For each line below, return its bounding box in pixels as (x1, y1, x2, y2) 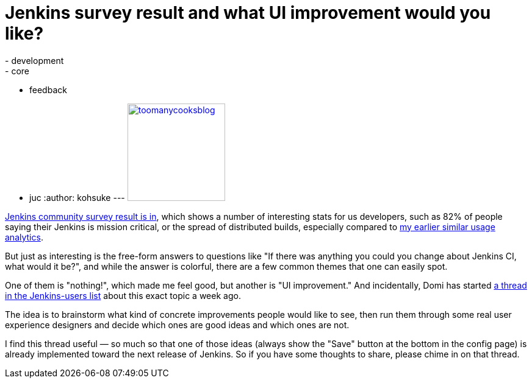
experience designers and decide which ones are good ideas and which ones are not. (5, 319, 350, 330)
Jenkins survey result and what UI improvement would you (5, 2, 491, 23)
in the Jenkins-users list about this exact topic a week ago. (5, 290, 241, 301)
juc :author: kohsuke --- (29, 192, 125, 203)
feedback (29, 84, 67, 95)
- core (5, 65, 29, 76)
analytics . (5, 231, 43, 242)
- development (5, 55, 64, 66)
